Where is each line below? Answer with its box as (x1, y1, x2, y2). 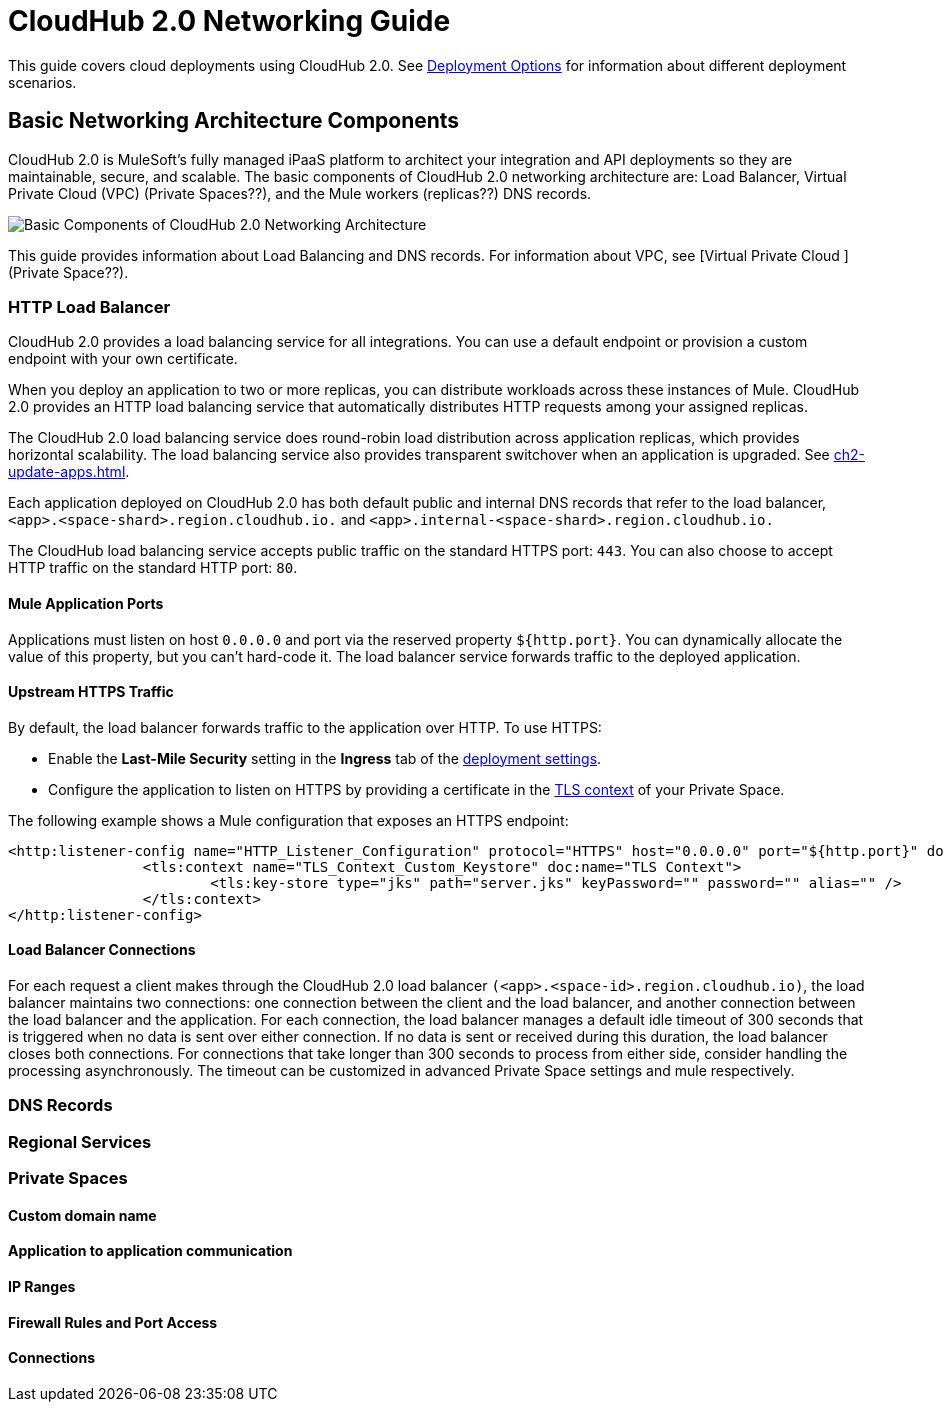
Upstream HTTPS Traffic (8, 683, 174, 701)
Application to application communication (8, 1242, 293, 1260)
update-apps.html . (8, 463, 130, 481)
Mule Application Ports (8, 594, 164, 612)
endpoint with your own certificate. (8, 350, 238, 368)
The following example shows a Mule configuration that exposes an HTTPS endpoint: (8, 811, 569, 829)
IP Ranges (8, 1277, 76, 1295)
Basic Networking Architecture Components (8, 108, 460, 134)
